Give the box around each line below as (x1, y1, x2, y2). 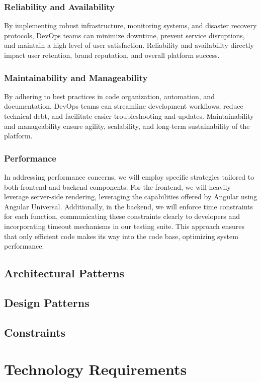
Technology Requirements (4, 359, 187, 379)
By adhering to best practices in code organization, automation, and (4, 91, 215, 101)
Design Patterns (4, 294, 90, 310)
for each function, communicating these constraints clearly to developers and (4, 211, 240, 221)
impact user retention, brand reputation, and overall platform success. (4, 50, 220, 60)
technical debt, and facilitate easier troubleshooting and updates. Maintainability (4, 111, 254, 121)
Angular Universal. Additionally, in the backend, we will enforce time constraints (4, 201, 253, 211)
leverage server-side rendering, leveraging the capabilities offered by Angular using (4, 191, 257, 202)
